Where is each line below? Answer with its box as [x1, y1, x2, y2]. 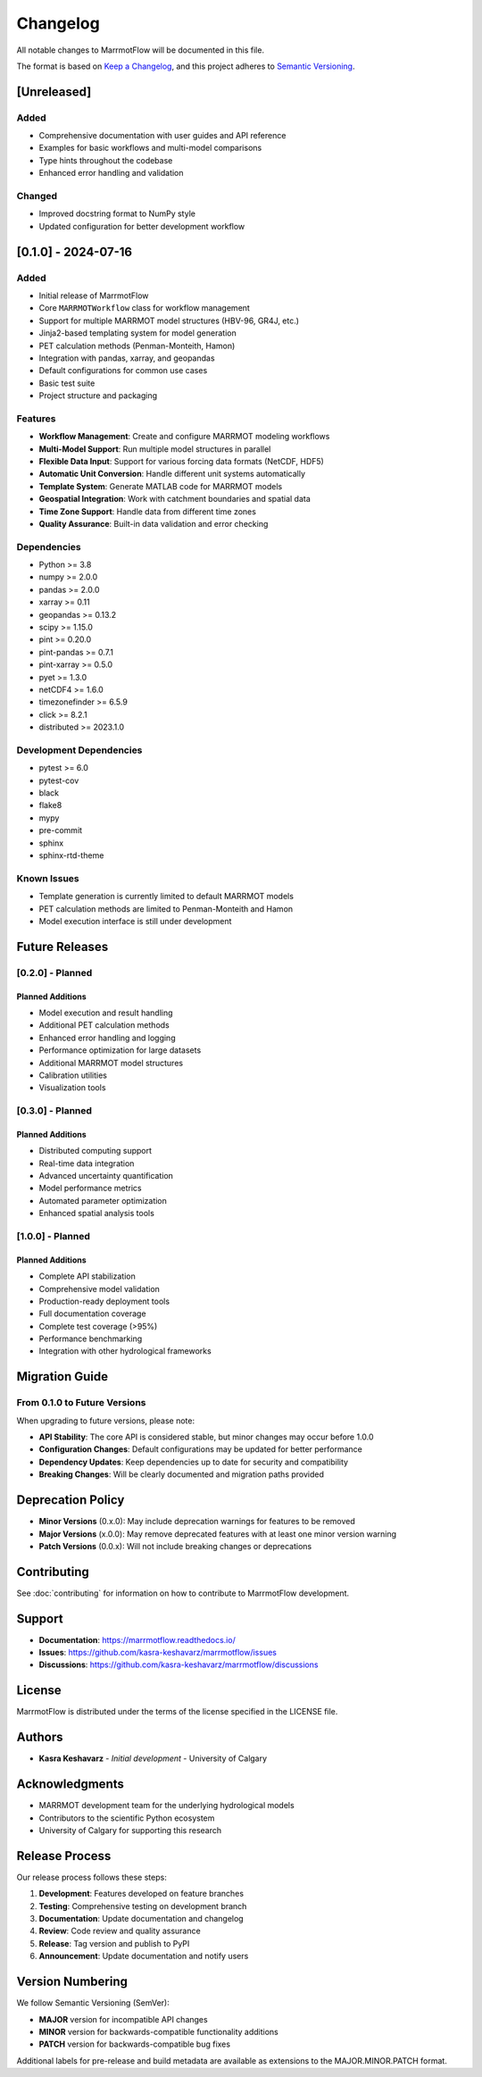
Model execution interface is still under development [38, 915, 232, 926]
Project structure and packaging [38, 390, 158, 401]
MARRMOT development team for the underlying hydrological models [38, 1800, 295, 1811]
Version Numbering [16, 1974, 129, 1989]
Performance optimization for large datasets [38, 1045, 202, 1055]
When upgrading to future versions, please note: [16, 1415, 195, 1426]
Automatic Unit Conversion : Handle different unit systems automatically [38, 469, 306, 480]
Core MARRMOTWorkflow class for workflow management [38, 303, 250, 313]
